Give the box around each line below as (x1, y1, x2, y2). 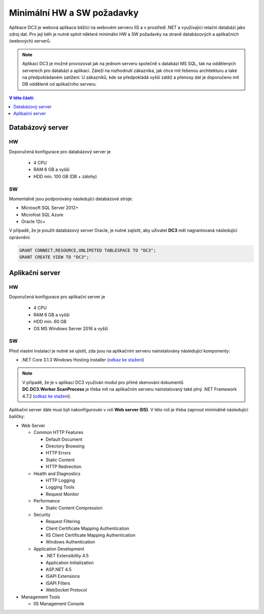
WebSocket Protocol (45, 587, 88, 593)
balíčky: (9, 414, 25, 420)
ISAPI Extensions (45, 573, 80, 579)
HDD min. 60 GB (33, 319, 67, 325)
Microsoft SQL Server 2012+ (21, 205, 79, 211)
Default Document (45, 436, 83, 442)
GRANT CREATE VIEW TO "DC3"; (19, 255, 89, 260)
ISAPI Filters (45, 580, 70, 586)
